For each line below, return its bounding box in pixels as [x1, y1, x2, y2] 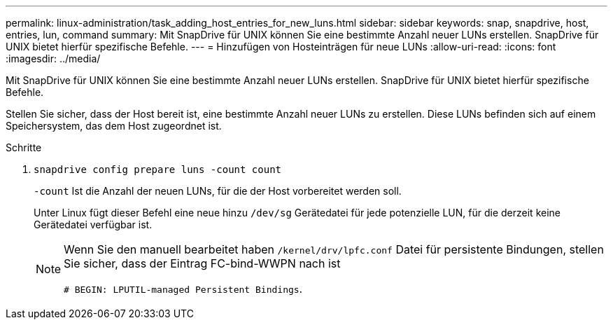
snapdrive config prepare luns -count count [34, 164, 282, 175]
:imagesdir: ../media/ [6, 53, 101, 64]
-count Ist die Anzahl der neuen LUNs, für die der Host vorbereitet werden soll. [34, 185, 402, 197]
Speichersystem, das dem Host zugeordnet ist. [6, 120, 222, 132]
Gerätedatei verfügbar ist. [34, 219, 153, 230]
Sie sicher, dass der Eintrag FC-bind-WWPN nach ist [64, 256, 341, 270]
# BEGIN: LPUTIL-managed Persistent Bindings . [64, 282, 303, 296]
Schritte [6, 141, 42, 153]
